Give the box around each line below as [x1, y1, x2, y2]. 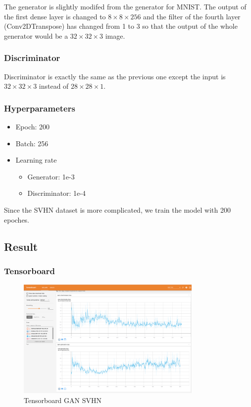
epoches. [4, 214, 30, 225]
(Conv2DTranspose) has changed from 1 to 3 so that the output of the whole [4, 21, 238, 31]
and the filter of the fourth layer [143, 11, 241, 21]
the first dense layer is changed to [4, 11, 106, 21]
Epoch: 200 [15, 121, 50, 131]
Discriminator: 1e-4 [27, 188, 86, 198]
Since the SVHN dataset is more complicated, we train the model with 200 [4, 204, 231, 215]
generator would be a [4, 30, 68, 41]
